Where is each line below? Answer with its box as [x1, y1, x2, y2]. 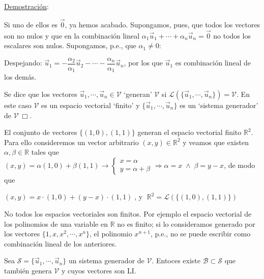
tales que [31, 147, 59, 157]
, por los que [124, 57, 163, 68]
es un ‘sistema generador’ [180, 99, 258, 110]
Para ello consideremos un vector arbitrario [4, 136, 139, 147]
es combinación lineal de [175, 57, 251, 68]
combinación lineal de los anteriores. [4, 238, 117, 249]
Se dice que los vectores [4, 88, 77, 99]
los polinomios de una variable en [4, 218, 108, 229]
